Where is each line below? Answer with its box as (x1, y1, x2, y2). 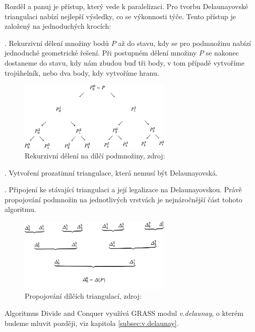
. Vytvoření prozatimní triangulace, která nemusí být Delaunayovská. (5, 167, 218, 178)
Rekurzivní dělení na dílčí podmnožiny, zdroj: (25, 150, 165, 161)
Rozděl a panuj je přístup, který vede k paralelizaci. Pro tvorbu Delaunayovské (5, 1, 248, 11)
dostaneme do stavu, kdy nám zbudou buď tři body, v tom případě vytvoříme (5, 57, 244, 68)
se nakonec (206, 47, 239, 58)
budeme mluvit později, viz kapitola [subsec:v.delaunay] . (5, 317, 179, 328)
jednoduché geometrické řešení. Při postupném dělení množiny (5, 47, 197, 58)
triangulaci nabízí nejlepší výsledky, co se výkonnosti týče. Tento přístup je (5, 11, 236, 21)
